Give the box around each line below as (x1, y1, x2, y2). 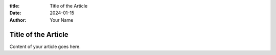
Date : (9, 10, 21, 16)
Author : (9, 17, 27, 23)
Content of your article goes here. (9, 43, 81, 49)
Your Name (50, 17, 74, 23)
